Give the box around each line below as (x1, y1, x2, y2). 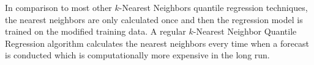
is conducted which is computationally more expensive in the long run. (5, 49, 270, 61)
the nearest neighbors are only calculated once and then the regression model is (5, 13, 303, 26)
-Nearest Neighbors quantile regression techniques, (119, 1, 308, 13)
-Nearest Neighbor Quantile (193, 25, 297, 38)
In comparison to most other (5, 1, 112, 13)
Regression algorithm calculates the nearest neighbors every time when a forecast (5, 36, 310, 49)
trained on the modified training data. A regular (5, 25, 186, 38)
